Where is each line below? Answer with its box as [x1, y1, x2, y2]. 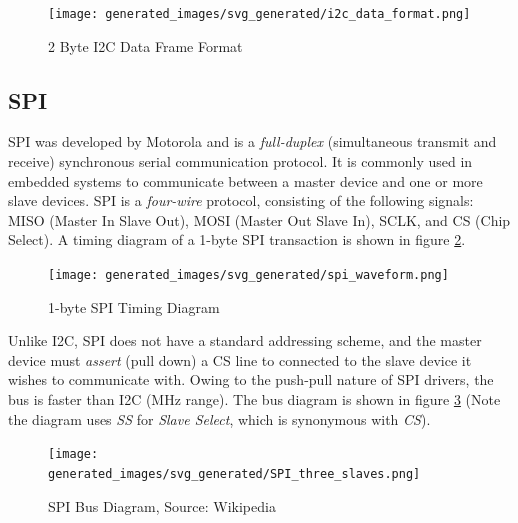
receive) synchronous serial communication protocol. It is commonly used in [8, 151, 473, 172]
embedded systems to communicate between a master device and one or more [8, 170, 483, 191]
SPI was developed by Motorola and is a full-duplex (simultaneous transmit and [8, 131, 497, 152]
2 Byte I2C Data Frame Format [48, 35, 243, 56]
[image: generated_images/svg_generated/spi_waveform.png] [48, 268, 449, 283]
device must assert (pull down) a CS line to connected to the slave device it [8, 349, 472, 370]
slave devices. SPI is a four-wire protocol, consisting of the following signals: [8, 190, 474, 211]
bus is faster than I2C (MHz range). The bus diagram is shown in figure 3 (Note [8, 389, 501, 410]
